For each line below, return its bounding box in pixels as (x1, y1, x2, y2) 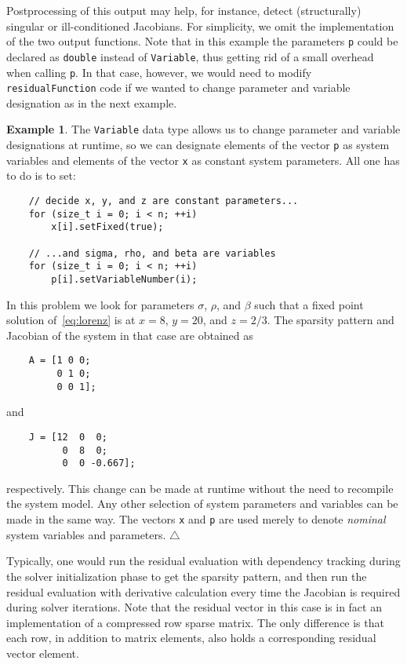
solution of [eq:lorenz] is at (6, 312, 136, 328)
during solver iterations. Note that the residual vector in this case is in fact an (6, 599, 382, 615)
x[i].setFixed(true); (51, 221, 164, 233)
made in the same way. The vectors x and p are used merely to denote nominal (6, 511, 386, 527)
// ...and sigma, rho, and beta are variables (28, 247, 276, 259)
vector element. (6, 644, 79, 661)
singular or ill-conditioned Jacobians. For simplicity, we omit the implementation (6, 17, 394, 34)
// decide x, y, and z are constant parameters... (28, 195, 299, 206)
